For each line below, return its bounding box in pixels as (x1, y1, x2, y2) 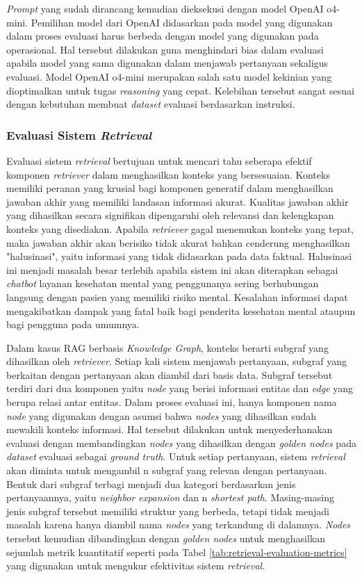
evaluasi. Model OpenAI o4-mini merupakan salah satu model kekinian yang (6, 69, 332, 83)
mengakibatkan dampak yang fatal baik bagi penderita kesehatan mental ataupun (6, 303, 356, 318)
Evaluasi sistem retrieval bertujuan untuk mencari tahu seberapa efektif (6, 153, 312, 168)
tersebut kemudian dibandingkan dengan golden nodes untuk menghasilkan (6, 531, 326, 545)
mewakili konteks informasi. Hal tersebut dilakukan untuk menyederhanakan (6, 422, 333, 437)
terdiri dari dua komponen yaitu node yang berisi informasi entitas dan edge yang (6, 381, 354, 396)
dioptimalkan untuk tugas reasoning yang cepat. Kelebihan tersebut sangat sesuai (6, 83, 354, 97)
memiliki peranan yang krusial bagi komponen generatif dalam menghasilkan (6, 181, 334, 195)
